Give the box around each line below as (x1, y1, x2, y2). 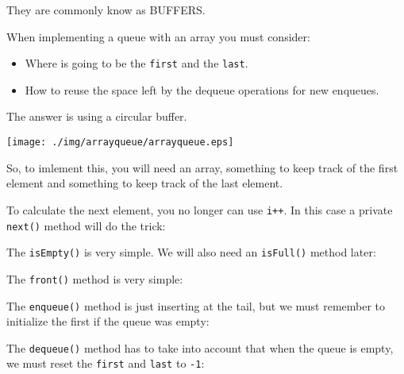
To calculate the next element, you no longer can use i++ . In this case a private (6, 201, 393, 218)
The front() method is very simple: (6, 270, 183, 287)
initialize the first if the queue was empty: (6, 313, 210, 330)
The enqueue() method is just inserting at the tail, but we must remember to (6, 297, 386, 314)
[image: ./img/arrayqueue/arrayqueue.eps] (6, 137, 234, 148)
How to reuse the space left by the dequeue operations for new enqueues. (25, 81, 379, 98)
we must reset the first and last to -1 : (6, 355, 205, 372)
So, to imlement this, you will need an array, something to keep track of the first (6, 159, 398, 175)
